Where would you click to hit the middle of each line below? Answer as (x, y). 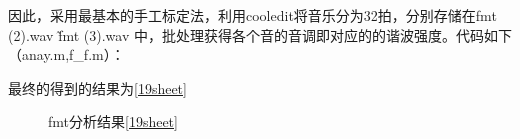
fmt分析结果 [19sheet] (113, 121)
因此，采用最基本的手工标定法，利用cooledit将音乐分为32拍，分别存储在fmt (252, 15)
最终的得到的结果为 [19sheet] (97, 87)
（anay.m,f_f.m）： (66, 54)
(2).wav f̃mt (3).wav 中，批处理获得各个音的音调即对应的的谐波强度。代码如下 (260, 34)
